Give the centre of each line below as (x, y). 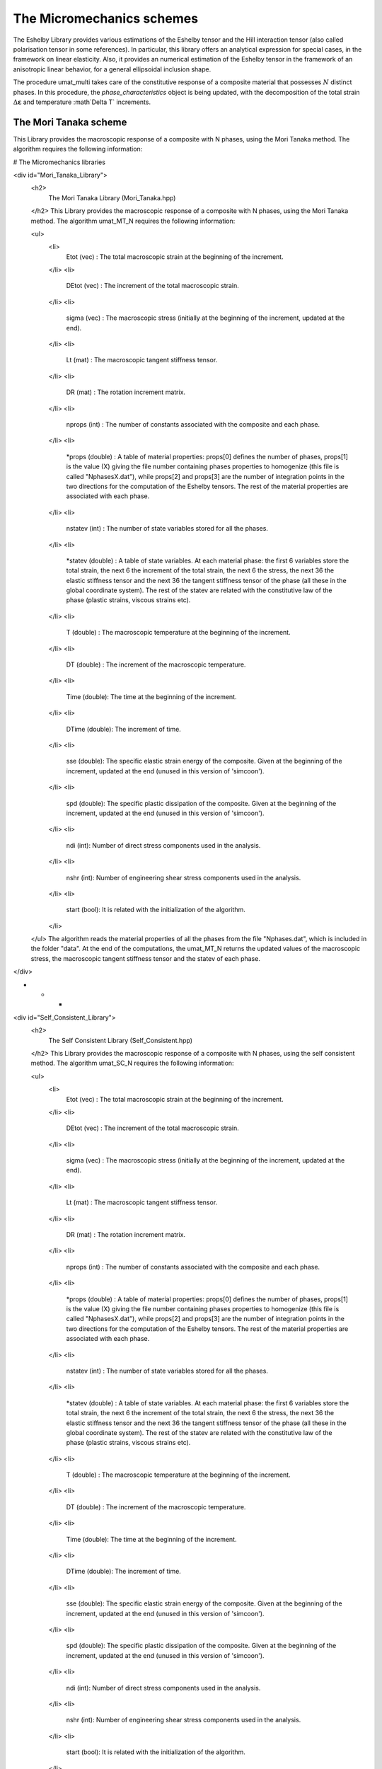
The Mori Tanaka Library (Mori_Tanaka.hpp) (112, 197)
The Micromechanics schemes (105, 18)
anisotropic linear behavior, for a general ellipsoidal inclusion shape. (112, 69)
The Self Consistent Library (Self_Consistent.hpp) (121, 1040)
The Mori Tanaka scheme (70, 122)
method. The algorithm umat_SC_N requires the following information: (132, 1063)
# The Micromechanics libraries (59, 162)
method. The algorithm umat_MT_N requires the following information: (133, 221)
